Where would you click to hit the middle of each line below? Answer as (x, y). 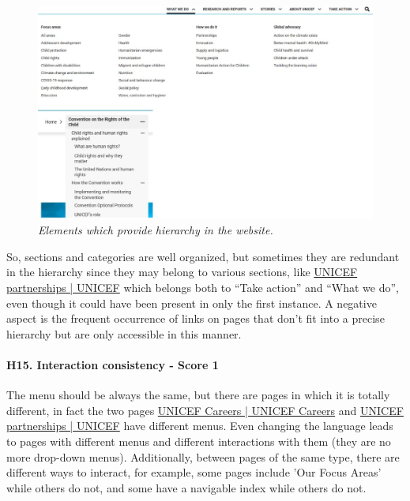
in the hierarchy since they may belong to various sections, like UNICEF (182, 272)
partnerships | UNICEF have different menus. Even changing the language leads (200, 426)
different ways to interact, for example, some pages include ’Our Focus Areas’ (194, 472)
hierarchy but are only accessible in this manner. (124, 333)
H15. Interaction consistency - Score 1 (113, 364)
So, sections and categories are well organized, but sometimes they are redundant (203, 256)
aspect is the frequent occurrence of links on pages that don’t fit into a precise (196, 318)
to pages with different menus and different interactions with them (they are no (199, 441)
